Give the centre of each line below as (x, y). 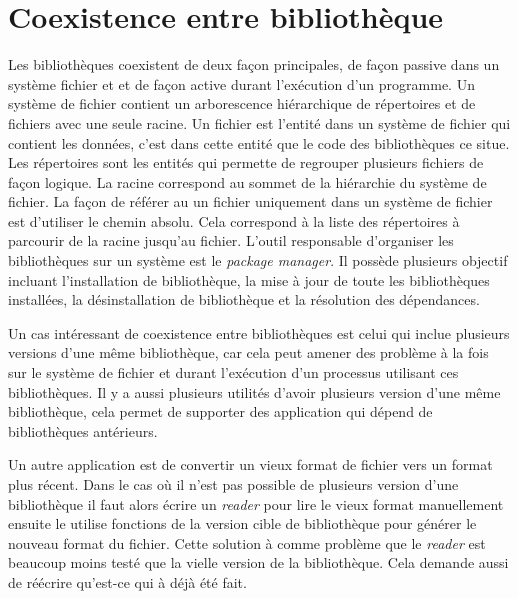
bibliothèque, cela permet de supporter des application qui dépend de (220, 411)
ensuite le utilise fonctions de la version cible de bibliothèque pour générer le (242, 523)
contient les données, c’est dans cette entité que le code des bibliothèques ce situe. (259, 142)
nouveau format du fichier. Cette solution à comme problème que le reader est (247, 542)
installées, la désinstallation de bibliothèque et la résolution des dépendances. (244, 299)
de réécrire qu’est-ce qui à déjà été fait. (127, 581)
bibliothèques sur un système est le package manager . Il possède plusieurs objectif (258, 260)
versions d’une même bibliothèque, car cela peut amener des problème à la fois (248, 352)
